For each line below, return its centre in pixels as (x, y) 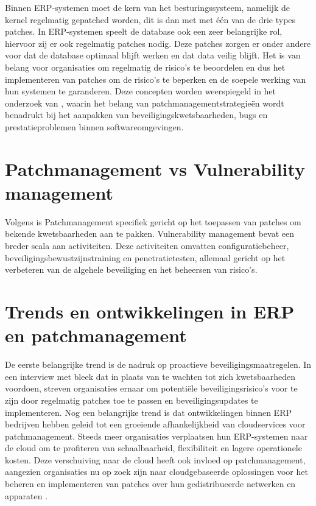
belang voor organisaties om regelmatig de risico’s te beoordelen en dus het (145, 67)
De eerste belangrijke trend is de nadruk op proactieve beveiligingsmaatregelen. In (158, 364)
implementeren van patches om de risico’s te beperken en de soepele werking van (156, 79)
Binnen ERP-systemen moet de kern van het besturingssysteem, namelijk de (147, 7)
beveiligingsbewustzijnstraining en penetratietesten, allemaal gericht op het (145, 257)
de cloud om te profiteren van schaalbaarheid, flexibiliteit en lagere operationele (153, 448)
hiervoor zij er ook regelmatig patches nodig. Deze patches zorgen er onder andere (158, 43)
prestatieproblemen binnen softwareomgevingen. (94, 126)
